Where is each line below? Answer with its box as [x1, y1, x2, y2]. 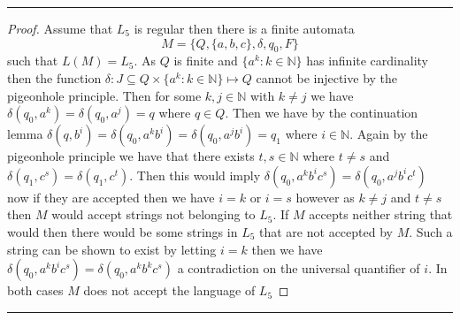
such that [7, 51, 58, 70]
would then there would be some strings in [7, 222, 238, 240]
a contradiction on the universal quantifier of [177, 259, 420, 278]
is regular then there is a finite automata [134, 19, 355, 37]
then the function [7, 68, 102, 87]
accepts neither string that [309, 205, 453, 224]
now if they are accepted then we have [7, 187, 215, 206]
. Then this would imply [129, 165, 261, 184]
